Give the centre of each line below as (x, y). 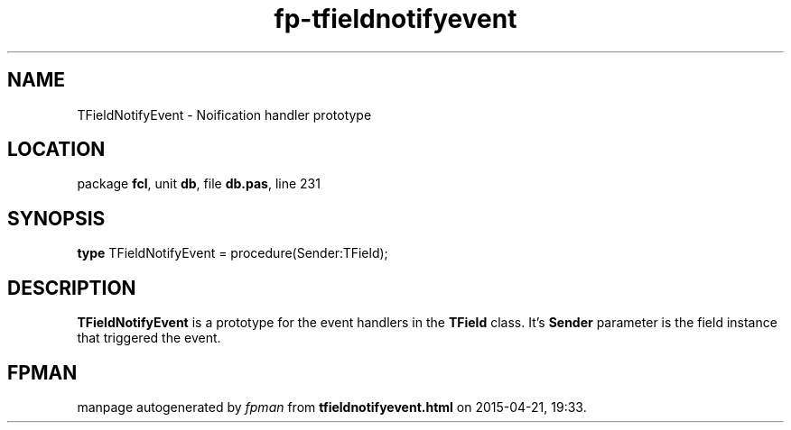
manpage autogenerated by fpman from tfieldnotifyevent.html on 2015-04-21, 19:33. (332, 407)
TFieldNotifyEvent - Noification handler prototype (224, 114)
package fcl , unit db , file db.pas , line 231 (199, 184)
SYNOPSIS (56, 218)
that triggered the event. (149, 338)
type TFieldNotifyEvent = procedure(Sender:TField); (233, 253)
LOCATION (56, 150)
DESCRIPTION (72, 288)
